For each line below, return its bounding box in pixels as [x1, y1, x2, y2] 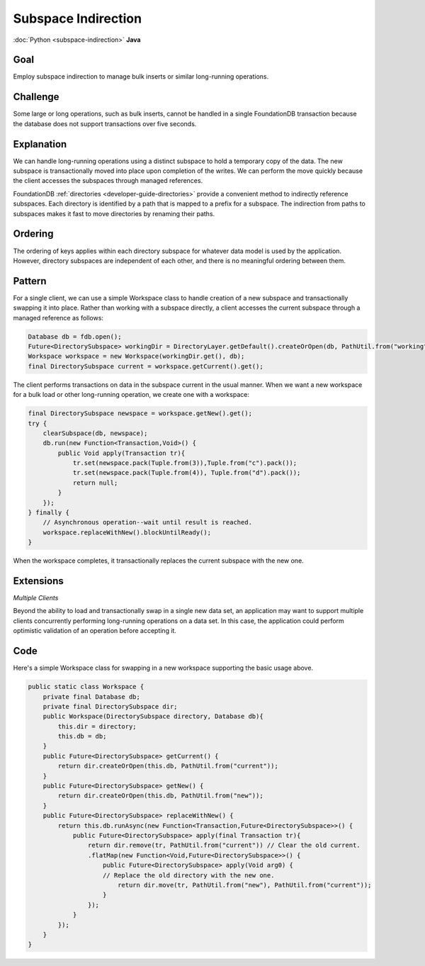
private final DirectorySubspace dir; [42, 702, 178, 710]
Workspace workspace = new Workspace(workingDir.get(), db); [28, 352, 245, 361]
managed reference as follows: [13, 313, 104, 322]
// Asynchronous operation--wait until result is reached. [42, 518, 253, 527]
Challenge [13, 91, 59, 103]
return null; [72, 478, 118, 487]
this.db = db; [57, 732, 107, 741]
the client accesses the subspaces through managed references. [13, 176, 203, 185]
